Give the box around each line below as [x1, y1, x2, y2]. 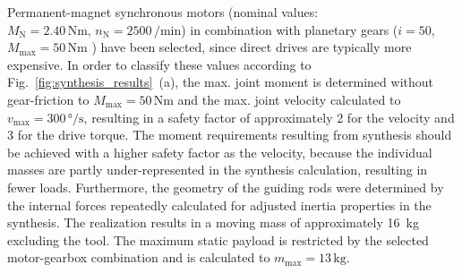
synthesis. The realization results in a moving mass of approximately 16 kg [7, 213, 419, 232]
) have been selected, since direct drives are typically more [91, 38, 412, 56]
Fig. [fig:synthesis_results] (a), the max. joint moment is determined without [7, 73, 433, 91]
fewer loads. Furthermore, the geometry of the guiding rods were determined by [7, 177, 444, 196]
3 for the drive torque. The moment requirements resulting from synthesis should [7, 125, 452, 144]
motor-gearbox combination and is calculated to [7, 248, 270, 267]
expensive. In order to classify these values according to [7, 55, 312, 73]
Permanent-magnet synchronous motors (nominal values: [7, 3, 319, 21]
